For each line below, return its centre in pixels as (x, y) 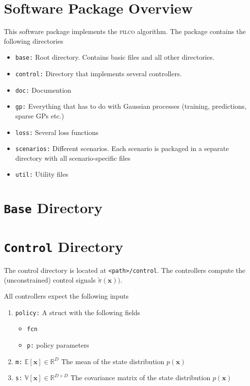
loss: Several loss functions (57, 132)
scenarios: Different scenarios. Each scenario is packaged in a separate (122, 148)
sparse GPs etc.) (40, 115)
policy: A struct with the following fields (78, 312)
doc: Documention (43, 90)
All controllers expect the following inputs (66, 296)
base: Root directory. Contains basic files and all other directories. (115, 57)
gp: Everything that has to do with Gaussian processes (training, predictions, (131, 106)
